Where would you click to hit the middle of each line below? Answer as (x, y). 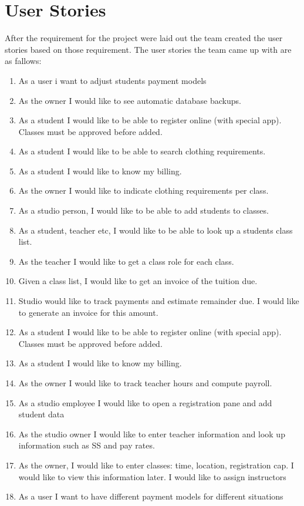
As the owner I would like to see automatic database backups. (130, 100)
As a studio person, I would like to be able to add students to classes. (143, 210)
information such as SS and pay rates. (87, 445)
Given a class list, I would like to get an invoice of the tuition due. (138, 281)
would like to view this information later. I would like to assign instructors (152, 476)
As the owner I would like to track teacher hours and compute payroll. (145, 383)
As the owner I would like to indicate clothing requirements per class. (143, 190)
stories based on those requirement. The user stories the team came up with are (148, 49)
